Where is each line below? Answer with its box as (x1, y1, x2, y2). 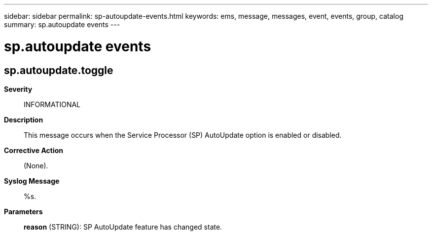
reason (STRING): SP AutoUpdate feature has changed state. (24, 222, 222, 231)
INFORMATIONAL (24, 100, 81, 109)
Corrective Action (4, 146, 63, 155)
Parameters (4, 207, 43, 216)
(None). (24, 161, 48, 170)
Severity (4, 84, 33, 93)
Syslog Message (4, 176, 60, 185)
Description (4, 115, 43, 124)
